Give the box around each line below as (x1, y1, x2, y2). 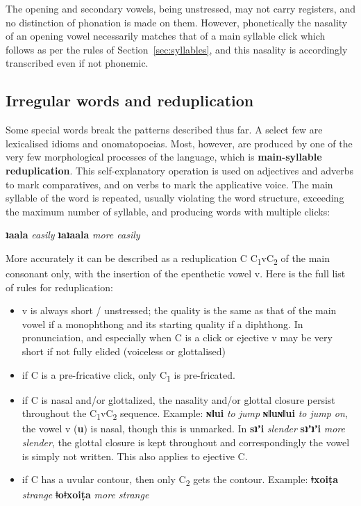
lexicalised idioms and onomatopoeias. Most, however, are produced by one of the (6, 136, 353, 150)
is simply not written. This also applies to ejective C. (22, 448, 248, 463)
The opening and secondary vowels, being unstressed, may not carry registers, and (6, 1, 355, 15)
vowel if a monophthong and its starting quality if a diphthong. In (22, 316, 303, 331)
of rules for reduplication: (6, 279, 114, 294)
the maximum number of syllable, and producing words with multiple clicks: (6, 204, 330, 218)
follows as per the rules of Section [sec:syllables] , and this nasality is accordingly (6, 42, 348, 56)
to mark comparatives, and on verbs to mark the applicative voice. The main (6, 177, 333, 191)
